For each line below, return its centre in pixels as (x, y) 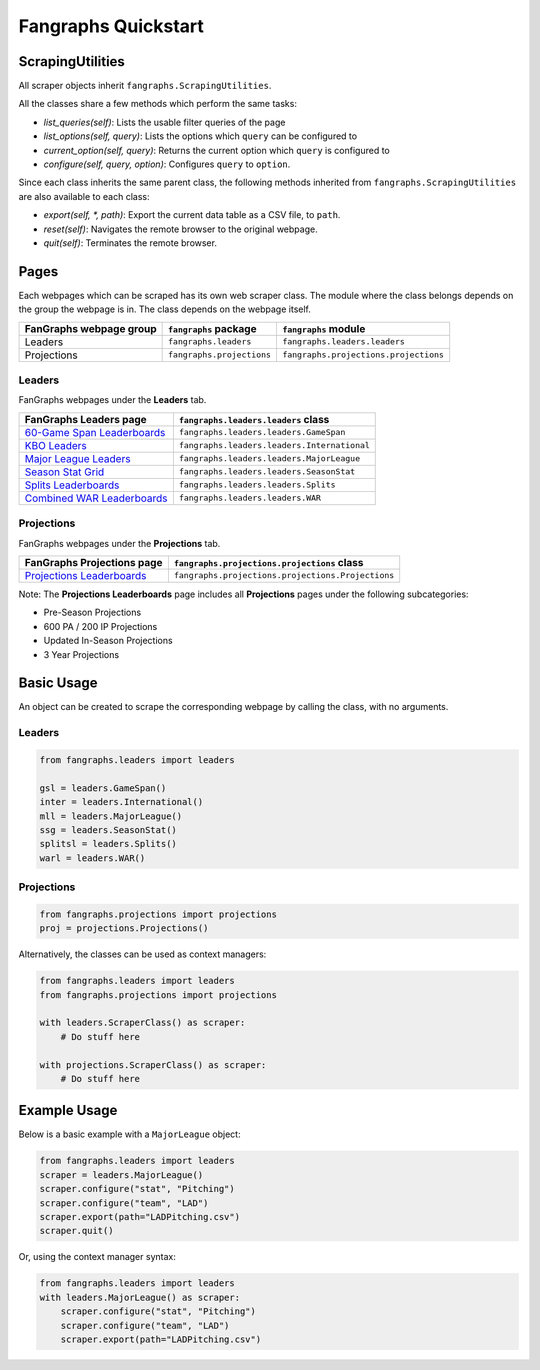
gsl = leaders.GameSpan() (103, 788)
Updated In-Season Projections (108, 641)
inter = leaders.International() (121, 802)
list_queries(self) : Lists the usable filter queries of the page (164, 122)
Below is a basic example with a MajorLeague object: (129, 1134)
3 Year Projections (81, 654)
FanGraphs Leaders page (85, 419)
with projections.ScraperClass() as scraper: (153, 1064)
